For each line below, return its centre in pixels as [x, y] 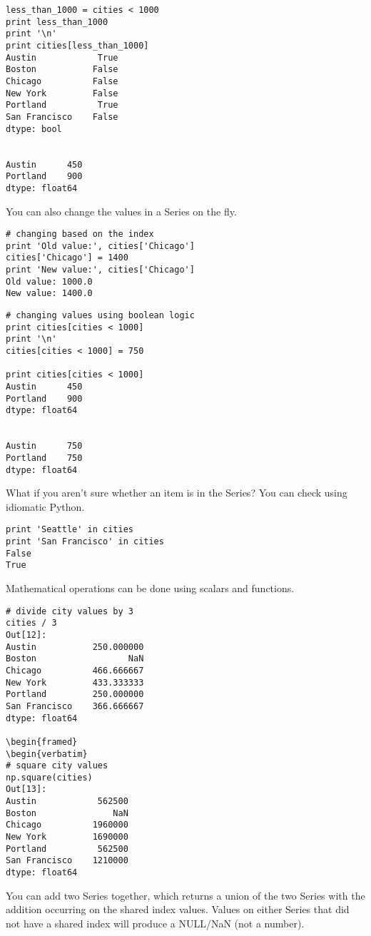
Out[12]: [26, 635]
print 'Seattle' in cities [70, 530]
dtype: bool [34, 129]
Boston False [62, 70]
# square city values [57, 766]
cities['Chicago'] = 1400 [67, 258]
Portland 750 [44, 458]
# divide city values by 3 [70, 611]
